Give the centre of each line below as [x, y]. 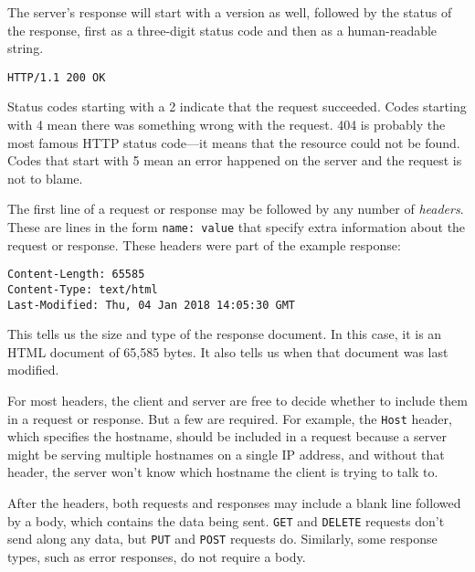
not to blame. [45, 178]
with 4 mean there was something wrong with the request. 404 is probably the [227, 125]
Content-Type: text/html [83, 289]
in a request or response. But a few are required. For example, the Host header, [230, 418]
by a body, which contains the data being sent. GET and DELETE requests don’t [226, 520]
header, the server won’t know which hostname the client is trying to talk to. [223, 472]
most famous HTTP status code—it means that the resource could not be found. [234, 142]
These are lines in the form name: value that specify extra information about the [237, 227]
